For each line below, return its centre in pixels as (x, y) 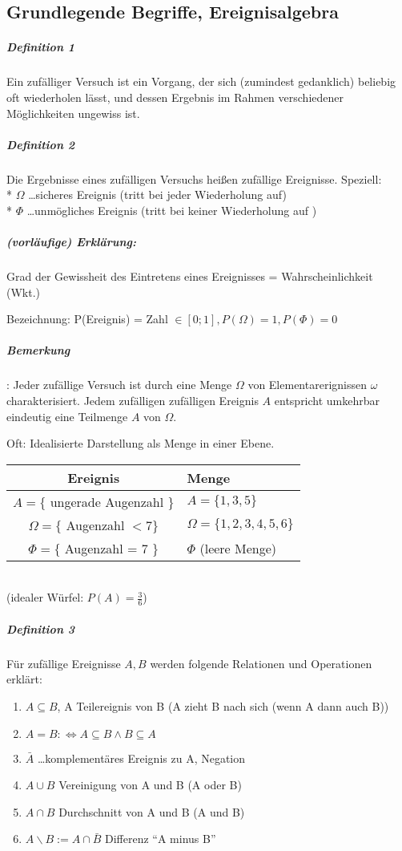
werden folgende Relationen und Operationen (261, 663)
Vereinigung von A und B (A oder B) (150, 785)
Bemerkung (38, 350)
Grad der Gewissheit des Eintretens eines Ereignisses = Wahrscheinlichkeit (190, 276)
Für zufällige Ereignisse (64, 663)
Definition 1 (41, 47)
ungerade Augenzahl (107, 501)
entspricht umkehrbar (327, 400)
